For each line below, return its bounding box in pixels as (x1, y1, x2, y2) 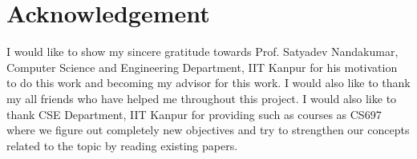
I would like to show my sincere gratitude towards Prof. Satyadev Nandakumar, (6, 43, 399, 60)
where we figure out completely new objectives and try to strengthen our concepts (6, 121, 410, 138)
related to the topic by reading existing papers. (6, 137, 238, 153)
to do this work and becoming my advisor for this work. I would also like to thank (6, 74, 411, 91)
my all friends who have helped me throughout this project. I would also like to (6, 89, 397, 106)
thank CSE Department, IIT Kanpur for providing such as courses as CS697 (6, 105, 382, 122)
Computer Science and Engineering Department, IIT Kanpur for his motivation (6, 58, 398, 75)
